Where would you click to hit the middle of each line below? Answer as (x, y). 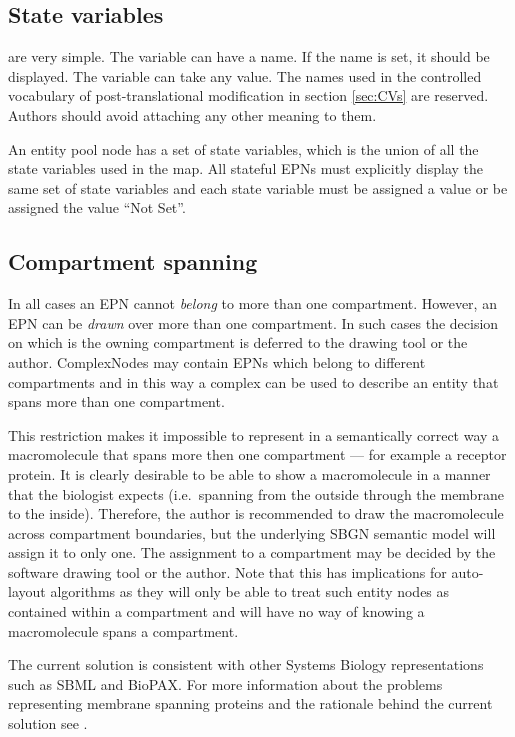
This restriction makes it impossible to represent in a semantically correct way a (254, 434)
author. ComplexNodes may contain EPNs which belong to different (217, 361)
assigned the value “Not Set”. (97, 207)
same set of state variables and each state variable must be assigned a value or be (258, 187)
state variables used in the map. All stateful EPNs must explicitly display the (246, 168)
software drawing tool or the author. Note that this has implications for (227, 571)
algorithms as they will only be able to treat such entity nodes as (250, 591)
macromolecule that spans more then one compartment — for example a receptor (257, 454)
